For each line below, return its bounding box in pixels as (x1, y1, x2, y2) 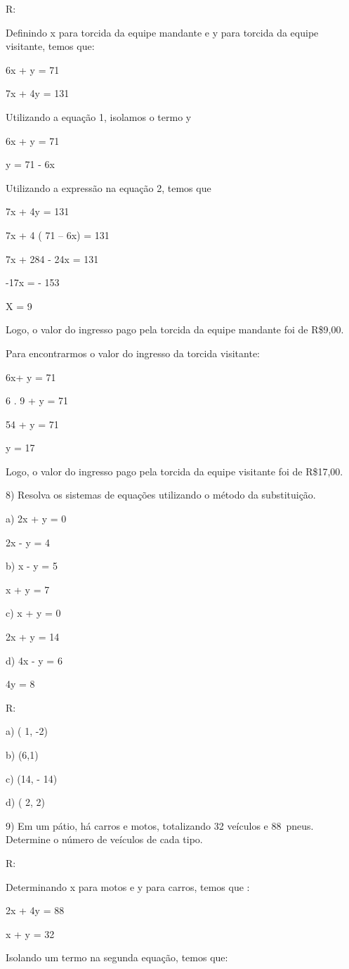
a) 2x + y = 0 (6, 511, 67, 526)
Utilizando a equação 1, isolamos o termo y (6, 109, 192, 124)
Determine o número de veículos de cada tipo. (6, 832, 203, 847)
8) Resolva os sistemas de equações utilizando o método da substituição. (6, 487, 316, 502)
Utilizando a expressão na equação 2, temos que (6, 180, 211, 195)
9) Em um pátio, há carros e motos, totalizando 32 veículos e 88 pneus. (6, 818, 314, 833)
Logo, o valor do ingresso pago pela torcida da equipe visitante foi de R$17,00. (6, 463, 343, 478)
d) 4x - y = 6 (6, 653, 62, 667)
